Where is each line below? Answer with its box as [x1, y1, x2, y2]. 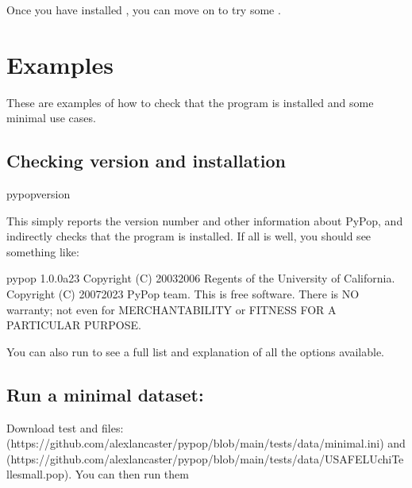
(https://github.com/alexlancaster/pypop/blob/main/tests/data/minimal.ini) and [6, 435, 406, 451]
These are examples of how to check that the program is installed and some [6, 94, 374, 110]
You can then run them [75, 466, 189, 482]
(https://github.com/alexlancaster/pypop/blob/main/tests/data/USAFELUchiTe [6, 450, 404, 467]
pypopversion [6, 186, 71, 202]
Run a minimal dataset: [6, 382, 204, 406]
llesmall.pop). [6, 466, 72, 482]
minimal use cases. [6, 110, 96, 126]
